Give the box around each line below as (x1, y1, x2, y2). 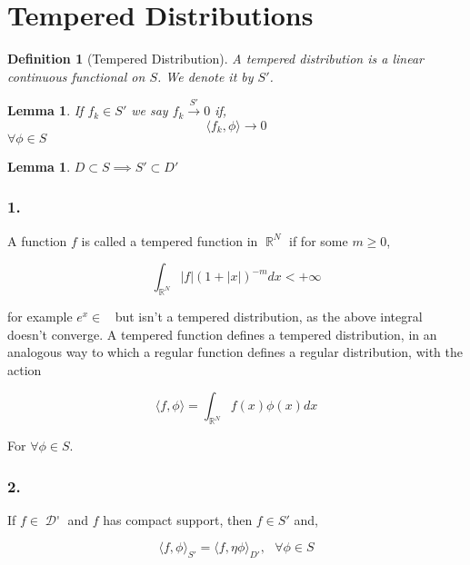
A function (7, 231, 67, 250)
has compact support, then (103, 510, 253, 529)
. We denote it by (156, 66, 254, 85)
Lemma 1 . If (7, 101, 84, 120)
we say (131, 101, 168, 120)
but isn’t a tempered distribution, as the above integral (115, 306, 423, 325)
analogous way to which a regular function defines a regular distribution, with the (7, 342, 463, 362)
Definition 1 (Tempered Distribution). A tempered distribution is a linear (7, 49, 424, 68)
